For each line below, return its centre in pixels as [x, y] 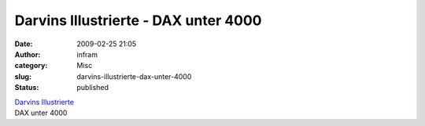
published [93, 88]
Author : [28, 54]
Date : [24, 44]
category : [31, 66]
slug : [23, 76]
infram [87, 54]
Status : [27, 88]
